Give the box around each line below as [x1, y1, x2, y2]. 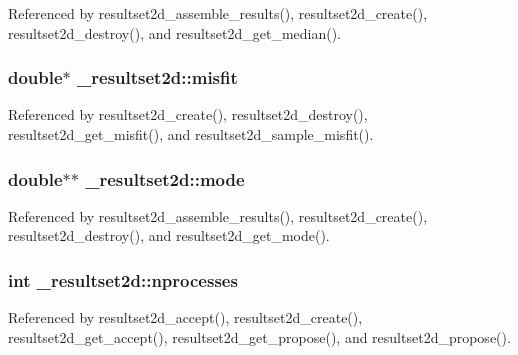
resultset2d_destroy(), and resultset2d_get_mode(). [8, 225, 330, 246]
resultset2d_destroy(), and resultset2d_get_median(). [8, 22, 342, 43]
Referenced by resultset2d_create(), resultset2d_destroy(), [8, 104, 368, 125]
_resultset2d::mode [85, 166, 245, 191]
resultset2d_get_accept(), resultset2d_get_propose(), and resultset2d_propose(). [8, 326, 511, 347]
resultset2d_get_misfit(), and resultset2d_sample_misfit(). [8, 124, 374, 144]
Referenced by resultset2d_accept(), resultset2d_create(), [8, 307, 363, 328]
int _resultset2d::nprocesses [8, 267, 238, 292]
